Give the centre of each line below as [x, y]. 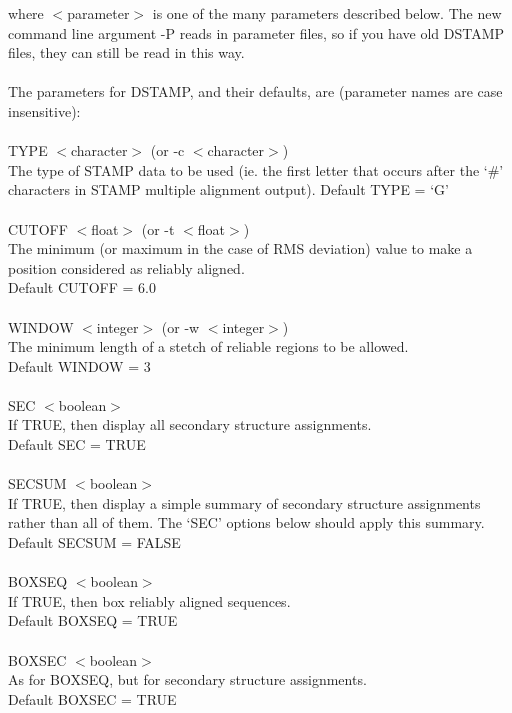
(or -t [158, 228]
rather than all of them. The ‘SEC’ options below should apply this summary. [246, 522]
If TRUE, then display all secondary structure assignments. [190, 424]
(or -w [180, 326]
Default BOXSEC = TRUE [92, 698]
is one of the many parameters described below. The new [327, 13]
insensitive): [44, 110]
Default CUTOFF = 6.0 [82, 287]
